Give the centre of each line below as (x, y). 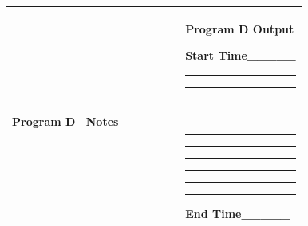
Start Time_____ (241, 55)
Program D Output (240, 28)
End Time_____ (238, 213)
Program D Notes (65, 121)
